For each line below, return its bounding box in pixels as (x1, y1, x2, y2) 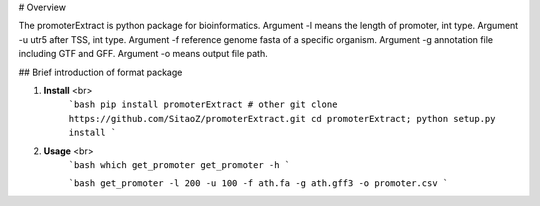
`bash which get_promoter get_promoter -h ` (68, 159, 291, 170)
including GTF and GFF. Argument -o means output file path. (18, 48, 269, 60)
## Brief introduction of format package (18, 66, 183, 78)
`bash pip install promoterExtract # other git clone (68, 99, 338, 110)
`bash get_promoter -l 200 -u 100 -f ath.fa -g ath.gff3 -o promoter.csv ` (68, 178, 449, 189)
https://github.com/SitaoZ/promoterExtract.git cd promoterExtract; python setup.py (68, 113, 496, 124)
